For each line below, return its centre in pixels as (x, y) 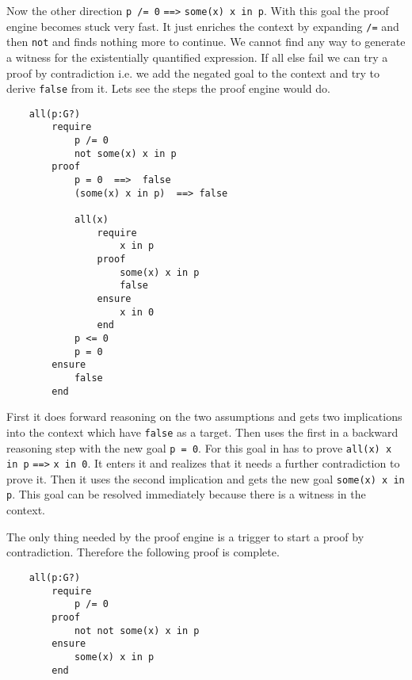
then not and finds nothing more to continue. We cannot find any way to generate (206, 42)
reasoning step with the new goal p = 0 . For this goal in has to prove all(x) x (199, 447)
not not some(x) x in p (137, 630)
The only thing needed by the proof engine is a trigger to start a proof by (185, 536)
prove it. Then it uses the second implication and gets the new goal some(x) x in (206, 478)
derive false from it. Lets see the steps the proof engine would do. (168, 88)
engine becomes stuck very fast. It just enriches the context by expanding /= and (203, 26)
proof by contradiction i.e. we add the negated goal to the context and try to (193, 73)
